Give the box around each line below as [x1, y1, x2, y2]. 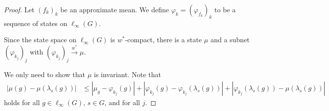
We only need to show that [4, 69, 85, 80]
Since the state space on [4, 34, 77, 45]
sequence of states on [4, 18, 67, 28]
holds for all [4, 97, 40, 107]
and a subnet [210, 34, 250, 45]
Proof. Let [4, 4, 34, 14]
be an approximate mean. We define [60, 4, 169, 14]
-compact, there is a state [125, 34, 202, 45]
